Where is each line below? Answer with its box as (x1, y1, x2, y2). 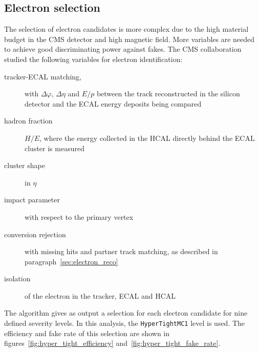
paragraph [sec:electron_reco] (25, 256, 118, 266)
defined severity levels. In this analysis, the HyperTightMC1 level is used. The (4, 318, 245, 328)
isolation (4, 273, 31, 284)
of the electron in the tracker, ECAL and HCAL (25, 290, 176, 301)
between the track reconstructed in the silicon (96, 88, 240, 99)
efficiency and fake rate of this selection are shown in (4, 327, 170, 338)
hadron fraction (4, 115, 53, 126)
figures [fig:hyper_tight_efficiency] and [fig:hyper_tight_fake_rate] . (4, 338, 221, 348)
